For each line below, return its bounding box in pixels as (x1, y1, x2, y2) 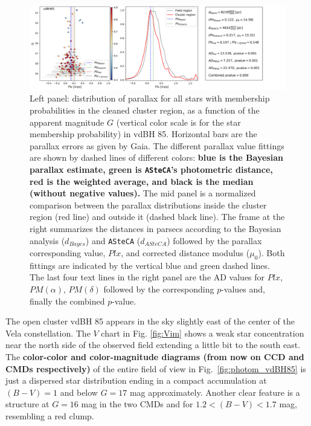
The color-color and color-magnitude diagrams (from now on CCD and (5, 350, 304, 363)
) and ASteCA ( (85, 234, 141, 247)
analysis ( (30, 234, 65, 247)
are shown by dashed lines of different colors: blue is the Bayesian (30, 151, 283, 164)
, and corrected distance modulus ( (121, 247, 250, 259)
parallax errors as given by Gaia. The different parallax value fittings (30, 139, 284, 152)
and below (60, 386, 98, 398)
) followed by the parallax (167, 234, 262, 247)
